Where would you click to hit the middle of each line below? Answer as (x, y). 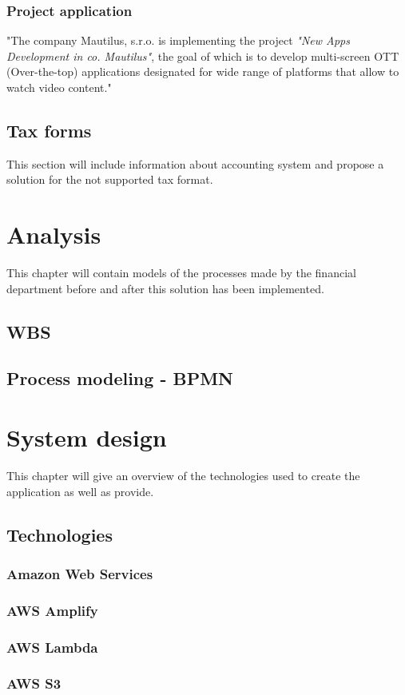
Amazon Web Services (80, 573)
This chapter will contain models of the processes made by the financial (181, 273)
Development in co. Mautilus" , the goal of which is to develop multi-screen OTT (203, 56)
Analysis (54, 234)
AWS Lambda (52, 647)
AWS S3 (34, 683)
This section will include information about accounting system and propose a (195, 163)
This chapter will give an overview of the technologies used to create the (183, 475)
